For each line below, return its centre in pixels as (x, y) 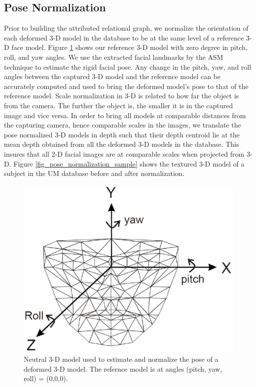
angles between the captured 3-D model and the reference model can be (112, 76)
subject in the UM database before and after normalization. (94, 173)
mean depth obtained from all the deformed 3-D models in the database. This (122, 144)
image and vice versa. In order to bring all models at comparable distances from (125, 115)
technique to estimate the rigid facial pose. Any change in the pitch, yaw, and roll (128, 66)
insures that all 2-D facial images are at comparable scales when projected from (124, 153)
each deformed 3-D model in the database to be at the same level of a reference (124, 37)
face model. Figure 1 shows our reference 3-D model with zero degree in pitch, (129, 47)
